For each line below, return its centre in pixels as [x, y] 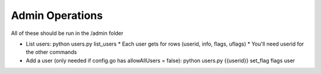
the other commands [51, 52]
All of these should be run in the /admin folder [67, 33]
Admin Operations [57, 15]
